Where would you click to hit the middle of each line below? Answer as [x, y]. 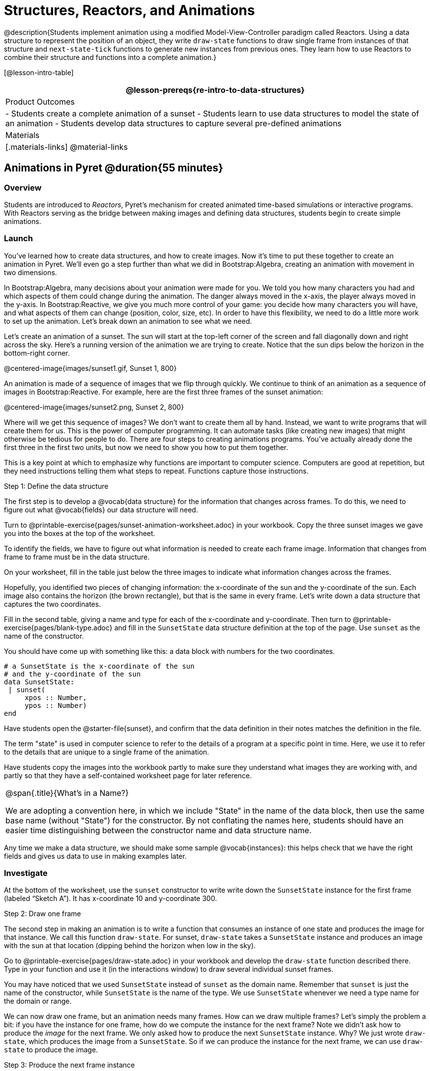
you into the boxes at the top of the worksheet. [80, 533]
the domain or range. [38, 1001]
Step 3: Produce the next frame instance [70, 1065]
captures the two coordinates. [53, 604]
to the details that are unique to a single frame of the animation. [107, 752]
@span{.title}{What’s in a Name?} [67, 793]
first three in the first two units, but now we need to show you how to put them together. [146, 447]
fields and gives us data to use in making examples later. [95, 856]
